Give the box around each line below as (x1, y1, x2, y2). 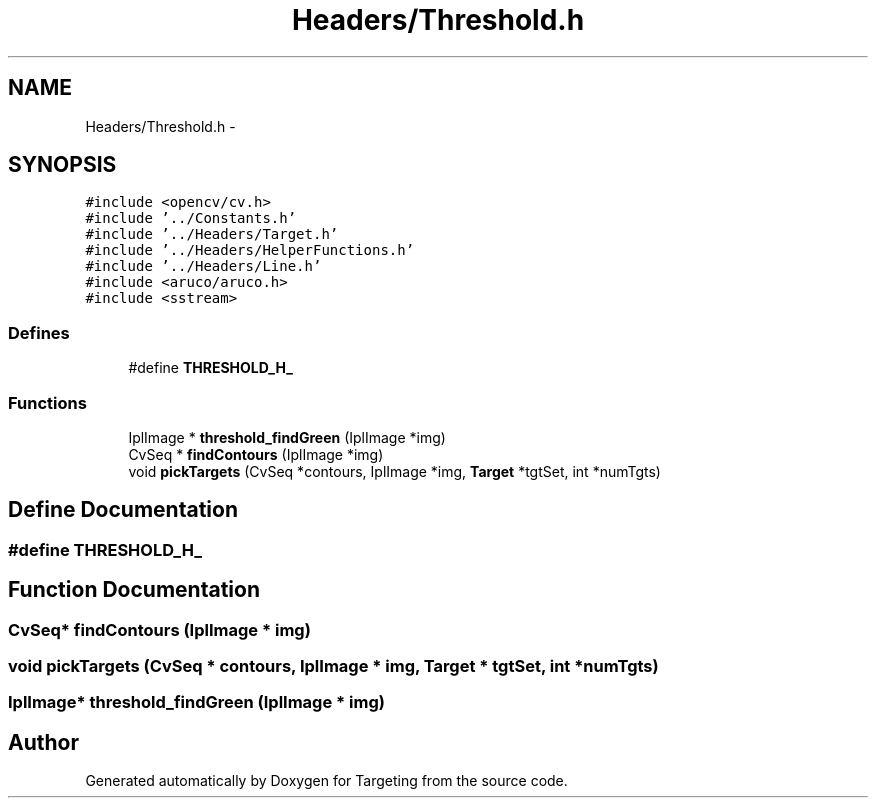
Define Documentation (8, 497, 238, 523)
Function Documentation (8, 577, 260, 603)
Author (8, 729, 79, 755)
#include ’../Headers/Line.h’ (85, 258, 322, 275)
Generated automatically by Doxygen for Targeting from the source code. (85, 772, 568, 790)
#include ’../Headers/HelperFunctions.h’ (85, 242, 415, 259)
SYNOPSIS (8, 152, 117, 178)
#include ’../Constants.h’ (85, 210, 297, 227)
